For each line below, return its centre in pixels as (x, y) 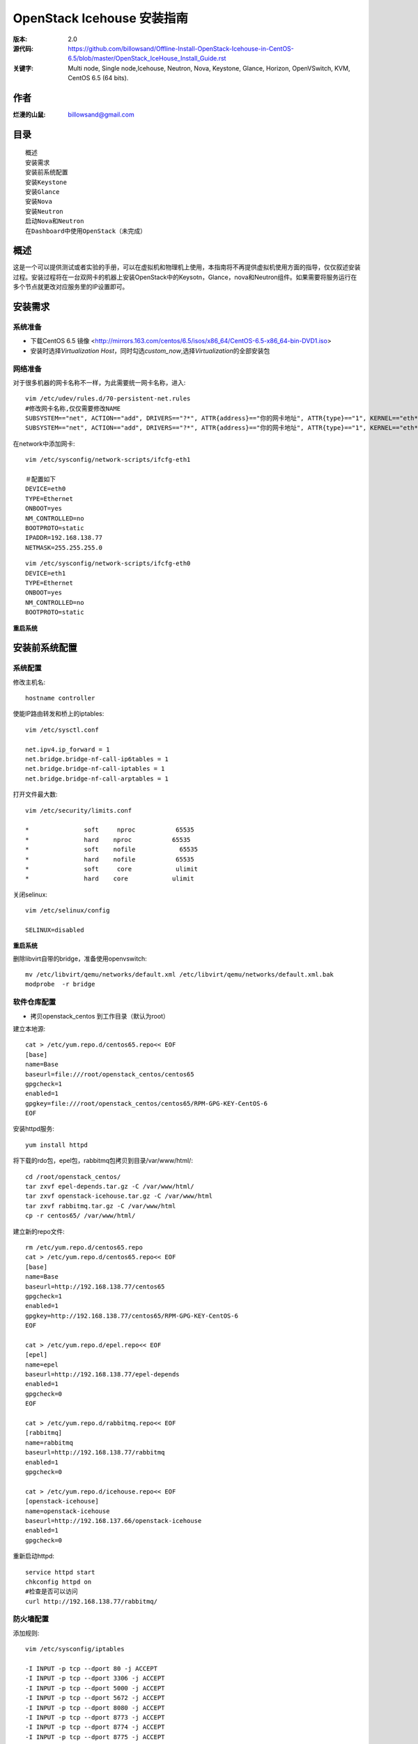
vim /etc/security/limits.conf (79, 810)
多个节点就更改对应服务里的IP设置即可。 (71, 287)
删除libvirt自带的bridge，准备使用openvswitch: (80, 959)
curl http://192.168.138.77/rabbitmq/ (92, 1601)
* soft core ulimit (112, 869)
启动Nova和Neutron (55, 221)
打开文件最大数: (36, 795)
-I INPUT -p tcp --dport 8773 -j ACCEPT (95, 1717)
